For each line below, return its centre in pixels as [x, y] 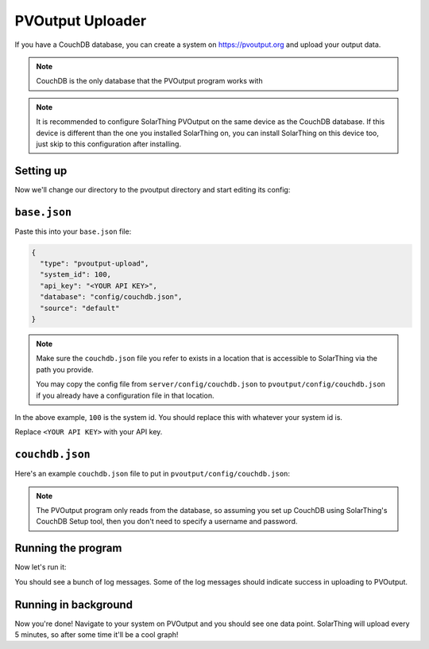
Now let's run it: [41, 567]
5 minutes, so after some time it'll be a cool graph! [97, 635]
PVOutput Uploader [81, 21]
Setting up [41, 171]
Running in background [74, 604]
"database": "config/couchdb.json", [111, 297]
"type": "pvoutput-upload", [95, 264]
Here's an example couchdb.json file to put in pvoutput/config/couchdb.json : [152, 474]
